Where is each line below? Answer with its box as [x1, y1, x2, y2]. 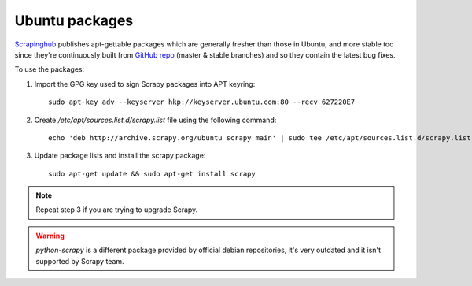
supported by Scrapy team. [35, 256, 125, 266]
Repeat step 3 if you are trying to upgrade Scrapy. [35, 205, 198, 214]
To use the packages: [14, 65, 85, 74]
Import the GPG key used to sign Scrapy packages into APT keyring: [34, 79, 256, 88]
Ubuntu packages [14, 12, 134, 29]
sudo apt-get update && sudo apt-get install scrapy [48, 169, 256, 178]
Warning [35, 231, 65, 240]
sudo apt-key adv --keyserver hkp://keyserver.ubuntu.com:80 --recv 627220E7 [48, 98, 356, 106]
